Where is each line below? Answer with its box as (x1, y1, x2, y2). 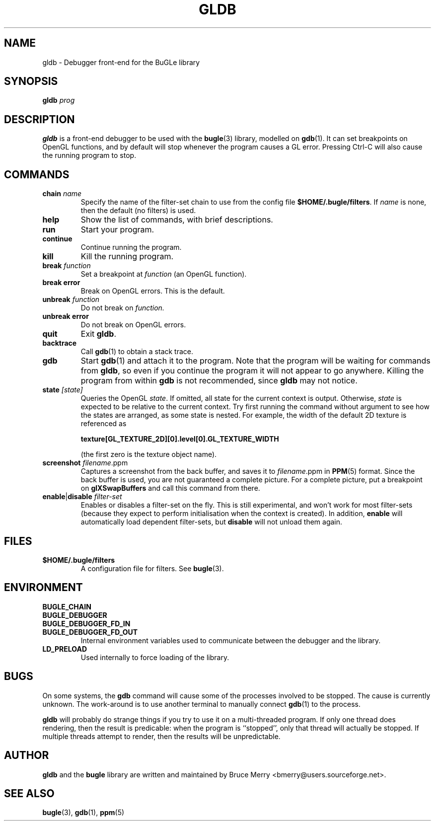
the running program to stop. (42, 151, 137, 160)
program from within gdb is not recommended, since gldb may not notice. (80, 375, 358, 386)
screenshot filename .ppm (42, 458, 128, 467)
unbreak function (42, 295, 100, 304)
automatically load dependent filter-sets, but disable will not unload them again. (80, 518, 343, 526)
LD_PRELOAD (42, 644, 87, 653)
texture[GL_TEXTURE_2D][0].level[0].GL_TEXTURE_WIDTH (80, 435, 279, 444)
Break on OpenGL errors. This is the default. (80, 287, 225, 296)
